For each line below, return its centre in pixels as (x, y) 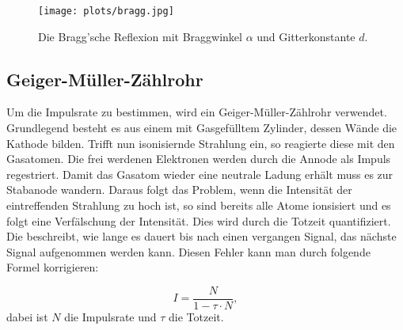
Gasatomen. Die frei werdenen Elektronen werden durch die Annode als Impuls (199, 159)
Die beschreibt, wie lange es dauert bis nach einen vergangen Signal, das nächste (201, 236)
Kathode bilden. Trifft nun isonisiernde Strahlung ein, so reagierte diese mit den (201, 143)
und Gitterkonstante (306, 36)
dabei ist (27, 317)
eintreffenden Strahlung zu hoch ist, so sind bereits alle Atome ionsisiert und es (199, 205)
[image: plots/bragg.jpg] (106, 11)
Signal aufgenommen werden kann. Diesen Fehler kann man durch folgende (188, 251)
